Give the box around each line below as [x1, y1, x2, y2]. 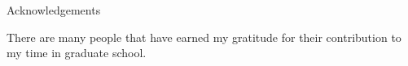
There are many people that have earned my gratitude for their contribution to [7, 28, 401, 45]
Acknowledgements [7, 2, 101, 18]
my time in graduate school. [7, 44, 147, 61]
